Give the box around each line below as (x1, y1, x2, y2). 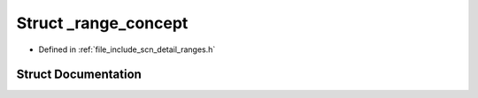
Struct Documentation (16, 67, 142, 82)
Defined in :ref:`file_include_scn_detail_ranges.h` (38, 44, 216, 55)
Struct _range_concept (16, 13, 189, 33)
